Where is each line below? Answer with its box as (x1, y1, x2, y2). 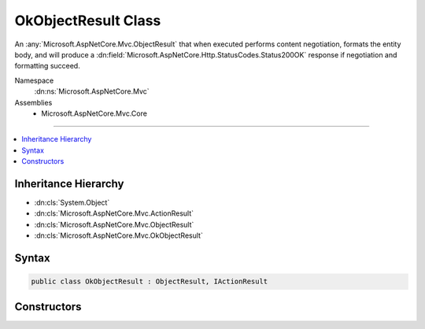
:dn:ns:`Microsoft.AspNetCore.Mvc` (34, 87, 150, 96)
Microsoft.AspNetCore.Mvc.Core (41, 109, 147, 118)
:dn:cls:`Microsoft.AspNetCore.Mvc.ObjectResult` (34, 220, 194, 229)
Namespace (14, 76, 54, 85)
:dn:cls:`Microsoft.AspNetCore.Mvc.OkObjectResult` (34, 231, 204, 240)
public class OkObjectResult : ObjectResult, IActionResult (31, 277, 268, 286)
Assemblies (14, 98, 53, 107)
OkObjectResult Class (14, 12, 161, 29)
